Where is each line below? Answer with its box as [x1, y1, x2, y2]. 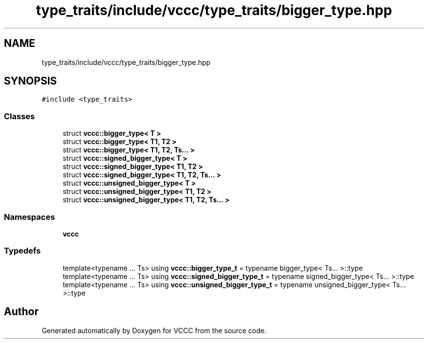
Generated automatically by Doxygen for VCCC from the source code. [42, 326, 267, 335]
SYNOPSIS [4, 75, 57, 87]
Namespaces [4, 212, 55, 222]
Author [4, 305, 39, 318]
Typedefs [4, 246, 41, 256]
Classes [4, 111, 35, 121]
